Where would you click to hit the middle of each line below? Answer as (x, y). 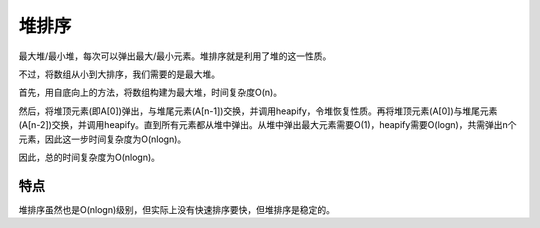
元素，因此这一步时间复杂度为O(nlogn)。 (102, 139)
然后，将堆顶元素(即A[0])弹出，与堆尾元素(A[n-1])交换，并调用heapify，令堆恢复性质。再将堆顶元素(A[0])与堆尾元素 (258, 111)
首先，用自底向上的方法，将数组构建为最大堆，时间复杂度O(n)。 (150, 92)
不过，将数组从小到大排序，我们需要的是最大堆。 (119, 74)
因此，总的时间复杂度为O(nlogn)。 (89, 157)
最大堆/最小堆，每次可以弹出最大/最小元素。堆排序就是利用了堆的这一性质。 (175, 56)
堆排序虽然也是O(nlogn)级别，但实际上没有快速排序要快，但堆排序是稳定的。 (176, 209)
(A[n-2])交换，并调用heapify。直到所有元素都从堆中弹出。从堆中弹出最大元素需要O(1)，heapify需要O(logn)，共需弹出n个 (267, 125)
